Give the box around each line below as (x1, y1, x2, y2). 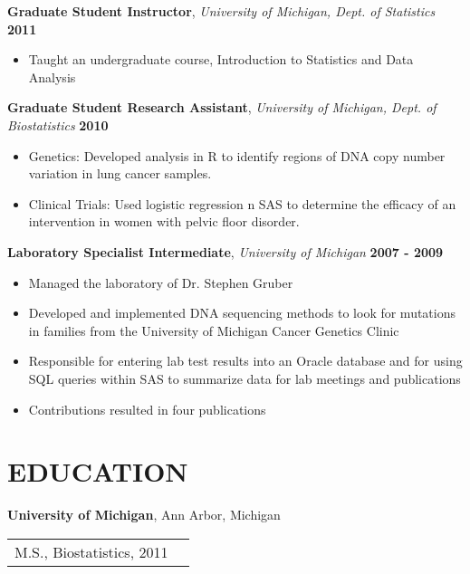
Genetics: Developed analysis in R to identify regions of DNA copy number (28, 146, 446, 165)
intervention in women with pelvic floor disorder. (28, 212, 300, 231)
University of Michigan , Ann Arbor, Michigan (7, 505, 281, 524)
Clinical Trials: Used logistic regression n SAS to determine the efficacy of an (28, 194, 456, 213)
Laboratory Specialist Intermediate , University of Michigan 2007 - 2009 (7, 242, 444, 261)
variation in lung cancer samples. (28, 164, 212, 183)
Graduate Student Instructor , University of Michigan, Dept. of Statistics (7, 2, 436, 20)
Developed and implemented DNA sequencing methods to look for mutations (28, 303, 456, 322)
